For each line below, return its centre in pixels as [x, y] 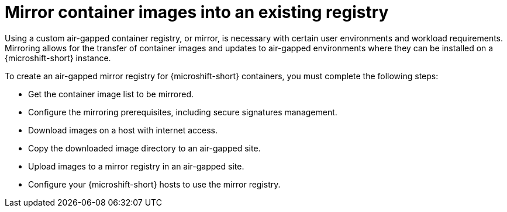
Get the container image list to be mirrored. [111, 94]
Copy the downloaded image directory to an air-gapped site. [144, 148]
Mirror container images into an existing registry [197, 12]
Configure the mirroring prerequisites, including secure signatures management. [183, 112]
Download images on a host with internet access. [123, 130]
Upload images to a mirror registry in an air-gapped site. [136, 166]
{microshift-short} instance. [58, 58]
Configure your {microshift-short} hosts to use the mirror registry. [154, 184]
